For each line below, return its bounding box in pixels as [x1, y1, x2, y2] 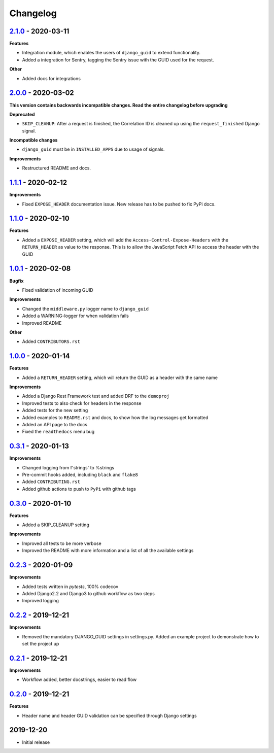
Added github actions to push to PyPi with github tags [22, 486, 136, 492]
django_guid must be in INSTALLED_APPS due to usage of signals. [22, 146, 165, 152]
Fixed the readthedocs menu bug [22, 429, 95, 435]
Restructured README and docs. [22, 165, 91, 171]
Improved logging [22, 598, 59, 604]
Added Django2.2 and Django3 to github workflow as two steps [22, 590, 155, 596]
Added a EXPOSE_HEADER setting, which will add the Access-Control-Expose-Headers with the [22, 236, 228, 243]
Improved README [22, 320, 62, 326]
